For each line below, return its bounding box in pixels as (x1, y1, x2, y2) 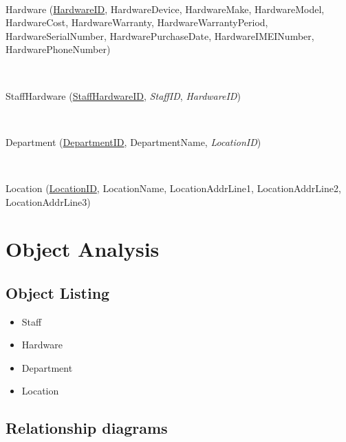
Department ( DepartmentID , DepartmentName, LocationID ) (6, 134, 261, 149)
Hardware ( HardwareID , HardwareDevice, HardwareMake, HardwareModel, (6, 1, 325, 16)
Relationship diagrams (6, 417, 168, 439)
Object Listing (6, 282, 110, 303)
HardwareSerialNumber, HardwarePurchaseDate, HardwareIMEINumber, (6, 28, 314, 43)
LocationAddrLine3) (6, 194, 91, 209)
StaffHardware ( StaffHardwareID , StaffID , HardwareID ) (6, 88, 241, 103)
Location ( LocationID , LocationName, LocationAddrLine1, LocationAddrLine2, (6, 180, 341, 195)
